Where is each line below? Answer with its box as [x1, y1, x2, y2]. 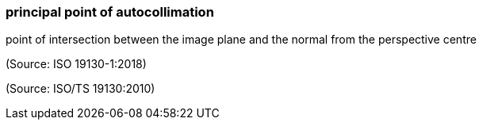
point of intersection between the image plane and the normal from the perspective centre [6, 32, 477, 47]
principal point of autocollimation [6, 4, 214, 20]
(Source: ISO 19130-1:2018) [6, 57, 147, 71]
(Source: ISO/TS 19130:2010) [6, 82, 155, 96]
